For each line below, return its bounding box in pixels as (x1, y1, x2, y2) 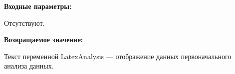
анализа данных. (4, 61, 54, 71)
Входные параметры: (4, 1, 72, 11)
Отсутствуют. (4, 17, 45, 28)
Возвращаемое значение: (4, 34, 83, 45)
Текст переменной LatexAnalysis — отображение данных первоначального (4, 51, 232, 61)
